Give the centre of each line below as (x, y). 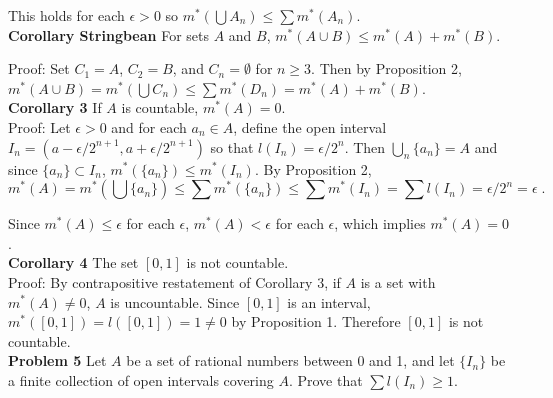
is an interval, (329, 301)
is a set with (398, 281)
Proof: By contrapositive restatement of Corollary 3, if (174, 281)
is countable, (160, 107)
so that (232, 146)
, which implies (380, 223)
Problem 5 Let (57, 360)
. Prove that (325, 379)
